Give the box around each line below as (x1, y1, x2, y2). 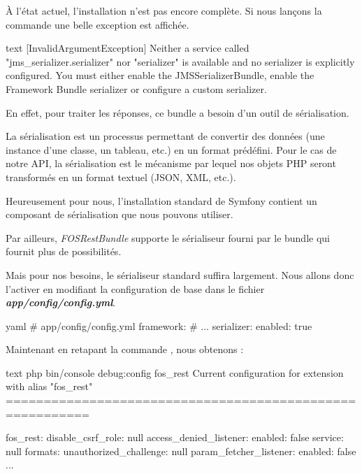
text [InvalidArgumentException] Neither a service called (6, 41, 249, 55)
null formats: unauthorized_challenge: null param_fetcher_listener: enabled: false (6, 443, 356, 458)
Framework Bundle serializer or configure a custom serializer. (6, 81, 267, 96)
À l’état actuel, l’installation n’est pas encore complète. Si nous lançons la (6, 3, 322, 17)
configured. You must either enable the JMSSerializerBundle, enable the (6, 68, 314, 82)
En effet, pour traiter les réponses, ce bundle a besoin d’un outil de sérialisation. (6, 105, 349, 120)
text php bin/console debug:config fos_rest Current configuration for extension (6, 365, 344, 380)
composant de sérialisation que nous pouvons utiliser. (6, 207, 233, 222)
